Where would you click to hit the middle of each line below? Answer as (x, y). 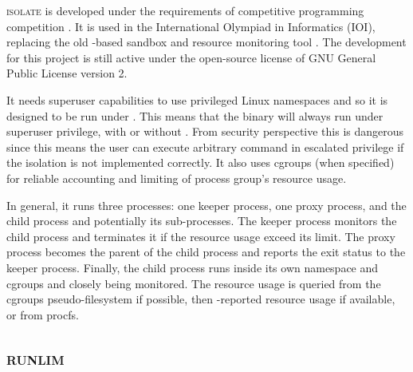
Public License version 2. (67, 73)
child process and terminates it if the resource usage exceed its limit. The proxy (201, 236)
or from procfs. (43, 314)
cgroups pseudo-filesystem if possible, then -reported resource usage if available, (201, 299)
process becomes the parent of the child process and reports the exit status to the (206, 252)
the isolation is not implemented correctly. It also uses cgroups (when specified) (201, 162)
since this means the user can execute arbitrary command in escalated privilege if (205, 146)
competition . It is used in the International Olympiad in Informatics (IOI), (191, 26)
